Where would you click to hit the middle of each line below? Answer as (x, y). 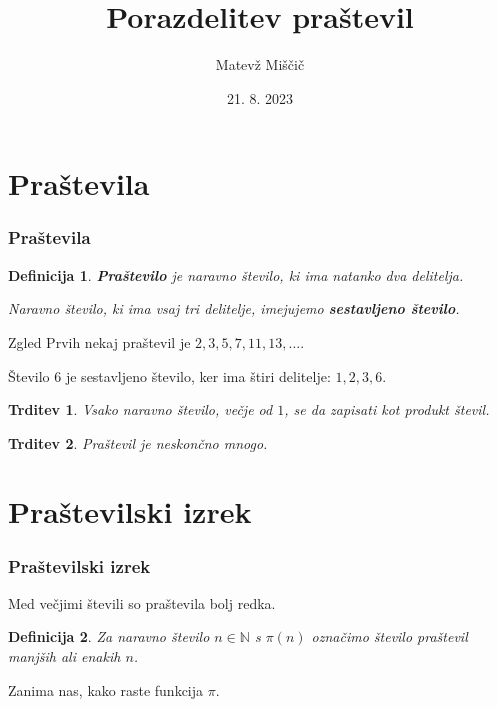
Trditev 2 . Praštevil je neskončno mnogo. (138, 442)
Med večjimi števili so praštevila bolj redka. (142, 602)
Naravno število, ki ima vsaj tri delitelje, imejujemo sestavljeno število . (234, 308)
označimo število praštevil (389, 636)
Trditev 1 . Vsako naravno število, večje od (140, 409)
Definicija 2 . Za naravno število (109, 636)
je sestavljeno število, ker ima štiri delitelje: (198, 375)
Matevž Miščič (260, 64)
